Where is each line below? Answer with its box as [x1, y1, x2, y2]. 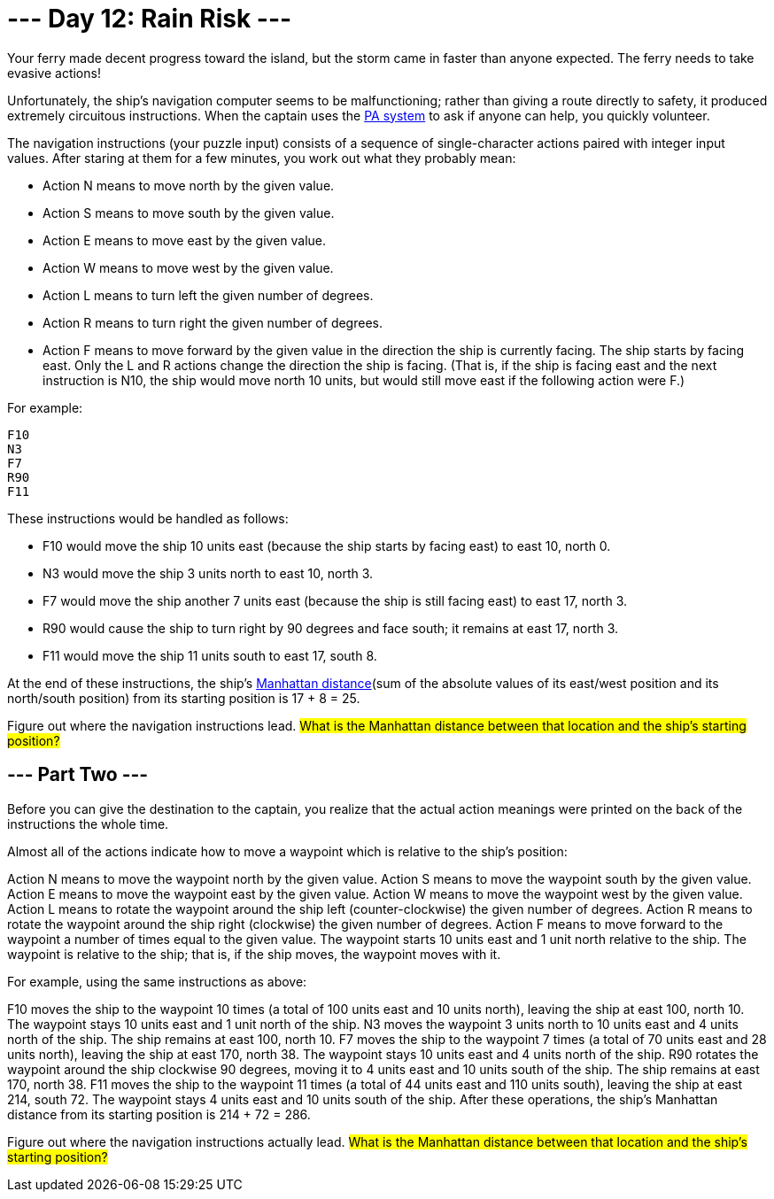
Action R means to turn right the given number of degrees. [43, 314, 383, 330]
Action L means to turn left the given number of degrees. [43, 287, 374, 303]
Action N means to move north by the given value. [43, 177, 335, 193]
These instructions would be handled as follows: [7, 510, 289, 526]
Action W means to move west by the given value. [43, 259, 334, 275]
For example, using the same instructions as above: [7, 973, 307, 989]
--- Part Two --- [7, 763, 149, 786]
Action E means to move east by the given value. [43, 232, 327, 248]
